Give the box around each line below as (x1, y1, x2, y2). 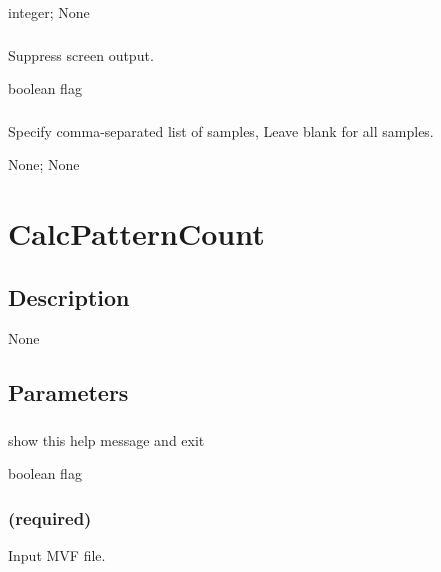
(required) (8, 505, 92, 530)
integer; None (8, 2, 90, 22)
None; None (8, 154, 80, 175)
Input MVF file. (8, 545, 106, 566)
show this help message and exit (8, 429, 205, 450)
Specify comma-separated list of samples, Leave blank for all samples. (8, 120, 434, 141)
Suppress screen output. (8, 44, 154, 65)
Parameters (8, 377, 129, 408)
